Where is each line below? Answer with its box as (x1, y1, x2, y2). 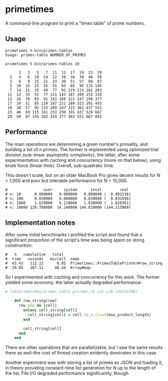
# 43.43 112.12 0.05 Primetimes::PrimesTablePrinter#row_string (5, 261, 163, 266)
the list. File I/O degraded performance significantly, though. (5, 370, 130, 376)
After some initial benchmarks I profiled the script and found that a (5, 232, 142, 238)
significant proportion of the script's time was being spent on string (5, 237, 144, 243)
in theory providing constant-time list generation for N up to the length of (5, 365, 156, 371)
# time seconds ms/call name (5, 256, 80, 262)
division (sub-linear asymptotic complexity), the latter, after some (5, 152, 140, 158)
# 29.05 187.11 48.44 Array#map (5, 265, 91, 270)
